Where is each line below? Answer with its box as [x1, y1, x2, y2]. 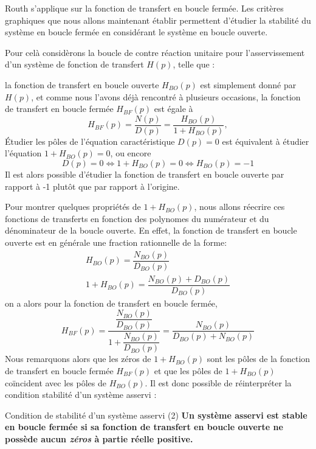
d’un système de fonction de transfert [5, 58, 144, 71]
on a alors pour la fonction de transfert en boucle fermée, [5, 296, 218, 309]
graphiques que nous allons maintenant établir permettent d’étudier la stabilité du [5, 13, 311, 26]
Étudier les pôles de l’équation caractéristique [5, 134, 175, 147]
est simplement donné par [200, 78, 297, 91]
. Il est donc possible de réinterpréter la [145, 376, 292, 389]
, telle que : [173, 58, 215, 71]
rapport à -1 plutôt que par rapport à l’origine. [5, 179, 180, 192]
